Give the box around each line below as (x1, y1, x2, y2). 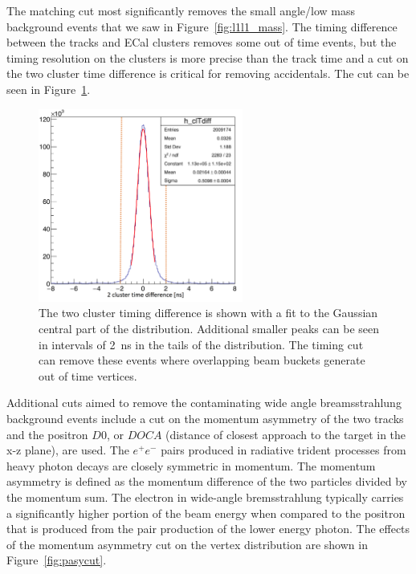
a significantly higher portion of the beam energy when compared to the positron (6, 504, 406, 521)
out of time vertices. (39, 367, 137, 384)
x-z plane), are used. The (6, 442, 129, 458)
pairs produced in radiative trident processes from (161, 442, 406, 458)
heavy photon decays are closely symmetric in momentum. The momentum (6, 457, 376, 474)
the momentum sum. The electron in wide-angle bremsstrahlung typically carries (6, 488, 404, 505)
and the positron (6, 425, 88, 442)
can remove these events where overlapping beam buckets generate (39, 352, 365, 368)
